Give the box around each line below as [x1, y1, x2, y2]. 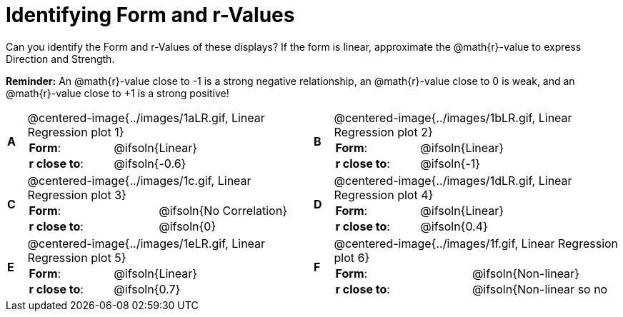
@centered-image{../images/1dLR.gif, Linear [334, 173, 572, 188]
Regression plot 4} [334, 187, 434, 202]
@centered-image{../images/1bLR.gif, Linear [334, 110, 572, 125]
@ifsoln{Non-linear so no [472, 281, 608, 296]
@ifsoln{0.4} [420, 218, 488, 233]
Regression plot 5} [27, 250, 126, 265]
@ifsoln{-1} [420, 156, 481, 171]
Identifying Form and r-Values [6, 3, 295, 27]
